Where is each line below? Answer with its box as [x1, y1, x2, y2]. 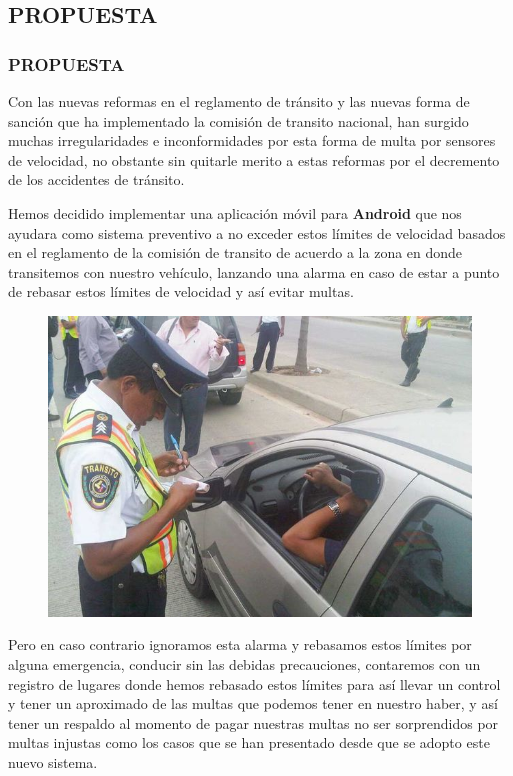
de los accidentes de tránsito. [8, 169, 185, 190]
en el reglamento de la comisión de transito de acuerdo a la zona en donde [8, 242, 463, 263]
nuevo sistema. [8, 751, 98, 772]
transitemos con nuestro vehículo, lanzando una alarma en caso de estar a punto [8, 261, 500, 282]
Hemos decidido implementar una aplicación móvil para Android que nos [8, 202, 462, 223]
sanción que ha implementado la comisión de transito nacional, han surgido [8, 110, 469, 131]
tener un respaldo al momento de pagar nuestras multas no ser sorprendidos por [8, 712, 499, 733]
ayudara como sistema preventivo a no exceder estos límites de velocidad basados [8, 222, 506, 243]
